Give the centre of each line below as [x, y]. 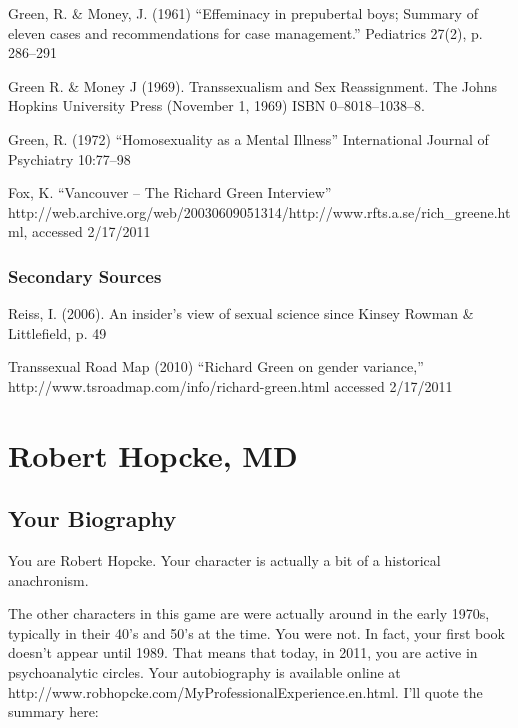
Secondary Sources [85, 275]
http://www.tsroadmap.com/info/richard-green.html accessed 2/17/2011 [230, 385]
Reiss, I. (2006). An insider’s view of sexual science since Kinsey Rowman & [241, 313]
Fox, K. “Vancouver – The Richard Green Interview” [170, 192]
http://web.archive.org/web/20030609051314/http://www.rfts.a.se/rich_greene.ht [259, 211]
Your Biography [92, 518]
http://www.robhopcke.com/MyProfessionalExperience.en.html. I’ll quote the [245, 691]
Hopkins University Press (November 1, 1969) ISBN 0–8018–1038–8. [216, 105]
